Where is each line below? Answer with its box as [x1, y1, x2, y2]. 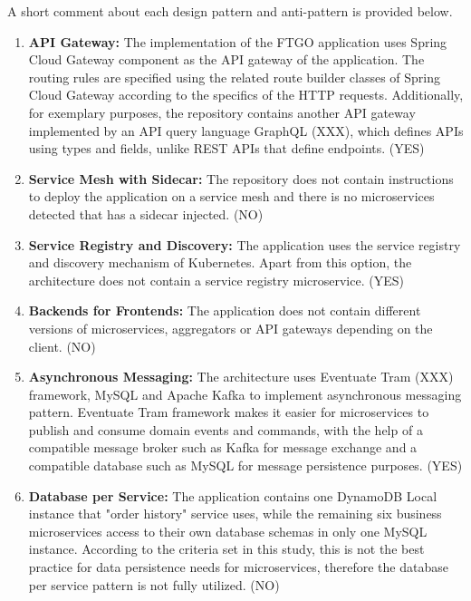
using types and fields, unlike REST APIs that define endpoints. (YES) [28, 139, 425, 158]
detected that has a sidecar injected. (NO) [28, 204, 264, 223]
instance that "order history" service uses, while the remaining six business [28, 504, 442, 523]
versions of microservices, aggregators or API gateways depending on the [28, 318, 433, 337]
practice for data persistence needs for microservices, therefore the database [28, 557, 448, 577]
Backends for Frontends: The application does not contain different [28, 301, 421, 320]
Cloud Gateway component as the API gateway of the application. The [28, 50, 425, 69]
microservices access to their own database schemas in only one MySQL [28, 521, 428, 540]
